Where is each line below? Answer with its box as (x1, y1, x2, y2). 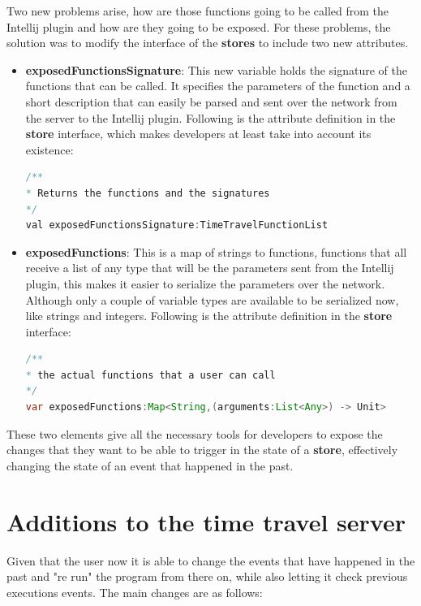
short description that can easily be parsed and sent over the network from (25, 93, 397, 110)
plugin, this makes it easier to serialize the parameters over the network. (25, 275, 385, 292)
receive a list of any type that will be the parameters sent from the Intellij (25, 259, 394, 276)
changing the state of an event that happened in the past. (6, 457, 294, 474)
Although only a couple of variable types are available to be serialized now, (25, 291, 399, 308)
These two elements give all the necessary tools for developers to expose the (6, 425, 383, 442)
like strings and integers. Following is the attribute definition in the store (25, 307, 393, 324)
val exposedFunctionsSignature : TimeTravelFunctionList (25, 219, 329, 232)
